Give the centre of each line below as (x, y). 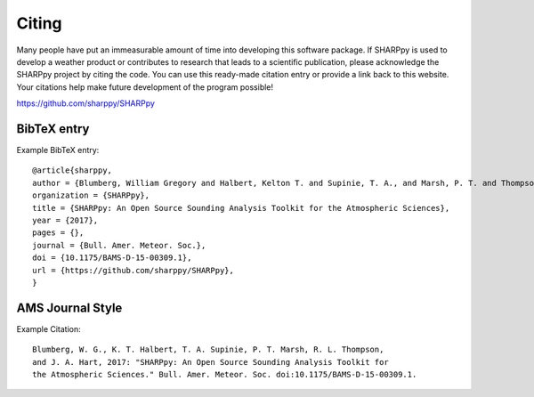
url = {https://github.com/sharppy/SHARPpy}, (133, 270)
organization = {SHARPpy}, (91, 195)
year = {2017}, (65, 220)
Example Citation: (49, 328)
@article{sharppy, (73, 170)
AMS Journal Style (69, 308)
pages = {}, (58, 233)
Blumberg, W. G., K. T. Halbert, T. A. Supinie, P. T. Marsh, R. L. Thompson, (208, 350)
